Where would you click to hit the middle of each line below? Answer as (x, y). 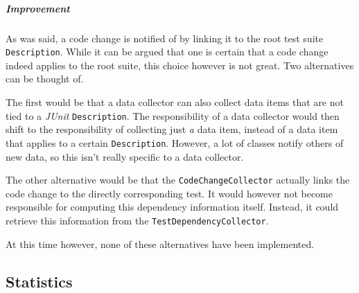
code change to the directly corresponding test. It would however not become (169, 193)
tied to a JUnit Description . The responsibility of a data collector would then (173, 115)
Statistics (39, 281)
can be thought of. (45, 79)
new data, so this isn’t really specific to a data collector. (125, 156)
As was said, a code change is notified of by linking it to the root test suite (165, 38)
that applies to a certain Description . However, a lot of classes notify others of (175, 142)
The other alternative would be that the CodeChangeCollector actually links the (178, 180)
